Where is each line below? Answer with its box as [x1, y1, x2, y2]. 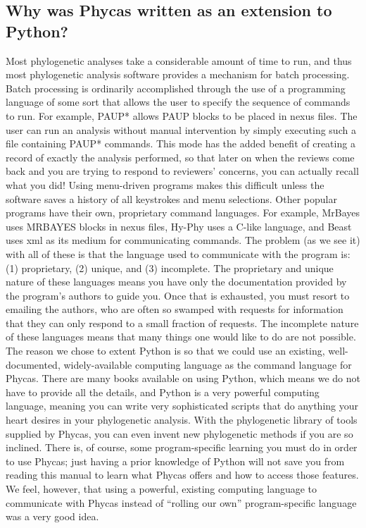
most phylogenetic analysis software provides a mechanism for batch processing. [6, 67, 350, 82]
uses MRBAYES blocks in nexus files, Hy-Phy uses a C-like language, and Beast [6, 219, 352, 233]
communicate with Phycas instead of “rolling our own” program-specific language [6, 495, 357, 510]
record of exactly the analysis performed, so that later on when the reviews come [6, 149, 355, 164]
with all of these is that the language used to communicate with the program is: [6, 246, 351, 261]
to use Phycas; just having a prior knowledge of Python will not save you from [6, 453, 345, 468]
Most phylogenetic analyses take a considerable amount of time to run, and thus [6, 53, 352, 68]
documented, [6, 357, 61, 372]
